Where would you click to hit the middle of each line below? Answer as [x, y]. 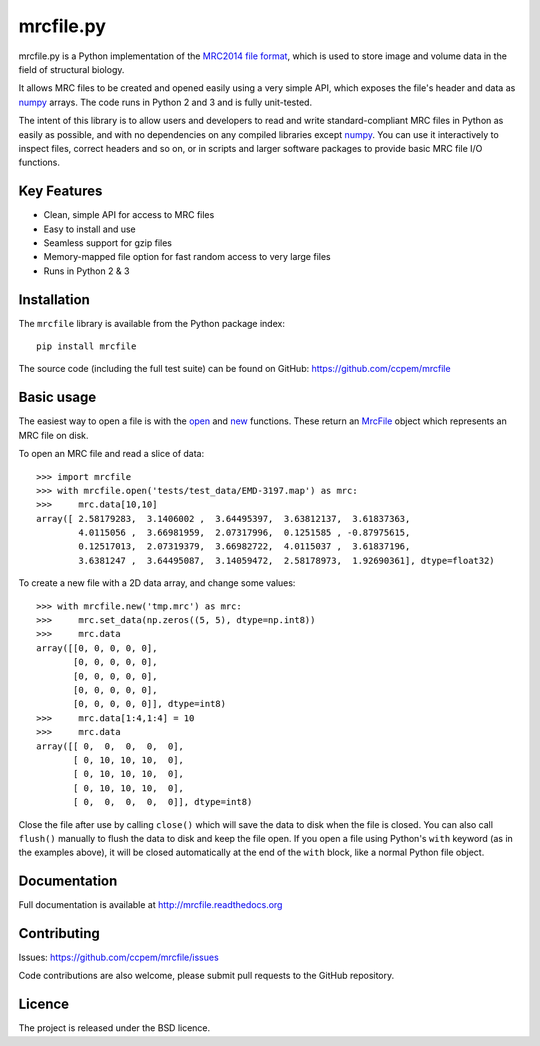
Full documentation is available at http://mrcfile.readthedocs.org [150, 905]
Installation [54, 299]
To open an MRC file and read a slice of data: [111, 454]
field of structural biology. [71, 69]
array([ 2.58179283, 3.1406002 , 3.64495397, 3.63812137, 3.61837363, [223, 518]
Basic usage [57, 397]
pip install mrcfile [86, 346]
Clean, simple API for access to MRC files [129, 215]
